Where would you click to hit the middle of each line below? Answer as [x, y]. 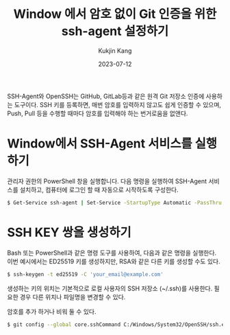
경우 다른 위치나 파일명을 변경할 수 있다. [73, 297]
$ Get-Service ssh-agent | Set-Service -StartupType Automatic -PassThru [115, 203]
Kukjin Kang [115, 50]
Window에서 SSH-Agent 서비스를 [100, 144]
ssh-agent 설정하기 [115, 31]
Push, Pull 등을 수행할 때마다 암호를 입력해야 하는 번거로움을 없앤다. [98, 113]
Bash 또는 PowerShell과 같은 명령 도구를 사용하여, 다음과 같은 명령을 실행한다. [112, 253]
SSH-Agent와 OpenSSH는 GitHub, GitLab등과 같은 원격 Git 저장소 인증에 [106, 96]
